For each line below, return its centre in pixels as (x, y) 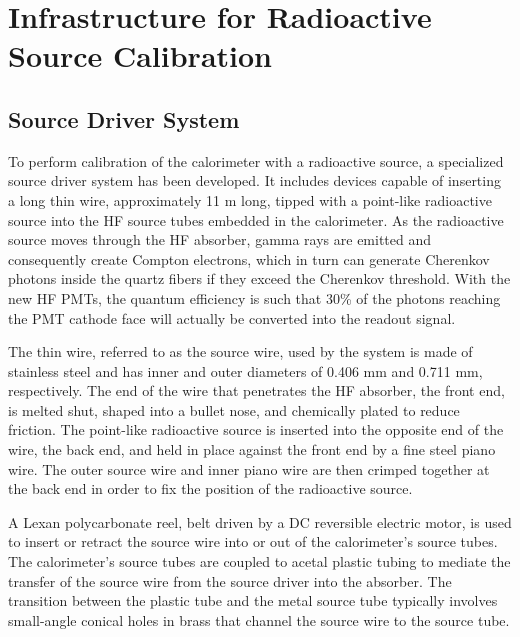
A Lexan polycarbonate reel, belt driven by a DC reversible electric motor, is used (260, 521)
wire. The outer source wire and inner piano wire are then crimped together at (249, 468)
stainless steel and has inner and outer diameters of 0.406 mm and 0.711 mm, (245, 370)
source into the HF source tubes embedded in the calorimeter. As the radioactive (256, 219)
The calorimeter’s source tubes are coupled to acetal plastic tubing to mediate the (259, 561)
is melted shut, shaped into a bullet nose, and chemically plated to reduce (234, 409)
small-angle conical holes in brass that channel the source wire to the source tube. (259, 619)
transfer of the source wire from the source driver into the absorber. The (230, 580)
